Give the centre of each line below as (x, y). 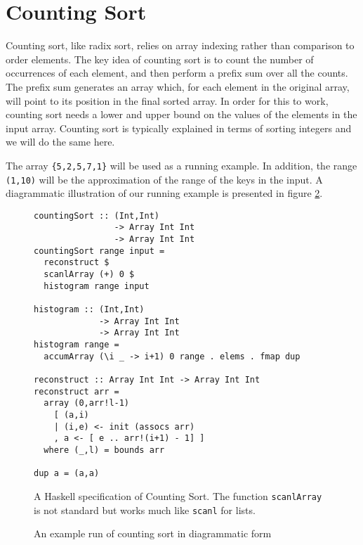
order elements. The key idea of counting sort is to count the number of (160, 59)
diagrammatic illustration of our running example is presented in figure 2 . (164, 193)
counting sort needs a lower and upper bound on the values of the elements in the (181, 114)
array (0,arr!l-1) (87, 403)
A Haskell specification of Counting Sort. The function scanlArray (178, 495)
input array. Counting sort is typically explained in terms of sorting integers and (179, 128)
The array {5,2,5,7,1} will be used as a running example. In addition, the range (181, 165)
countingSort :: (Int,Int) (97, 216)
